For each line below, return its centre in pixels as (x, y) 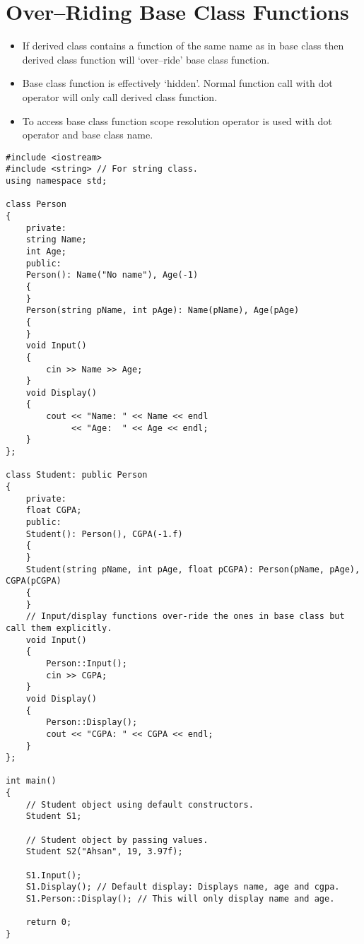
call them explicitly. (59, 628)
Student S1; (54, 816)
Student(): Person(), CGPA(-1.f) (104, 534)
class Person (36, 205)
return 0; (49, 922)
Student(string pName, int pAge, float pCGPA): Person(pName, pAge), (193, 569)
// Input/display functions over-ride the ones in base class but (185, 616)
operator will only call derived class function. (120, 96)
